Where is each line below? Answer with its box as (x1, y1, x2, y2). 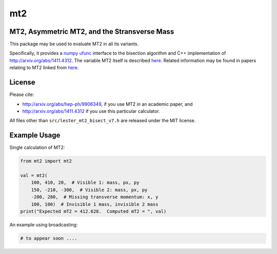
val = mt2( (20, 172, 48, 178)
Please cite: (9, 91, 34, 97)
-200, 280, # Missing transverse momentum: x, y (31, 194, 159, 200)
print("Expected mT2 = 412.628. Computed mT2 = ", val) (20, 208, 167, 214)
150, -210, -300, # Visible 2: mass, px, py (31, 187, 148, 192)
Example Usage (9, 131, 61, 140)
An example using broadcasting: (9, 221, 78, 228)
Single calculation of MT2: (9, 144, 65, 151)
